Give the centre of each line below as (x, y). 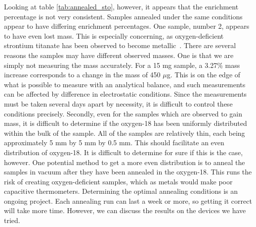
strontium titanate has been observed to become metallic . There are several (120, 45)
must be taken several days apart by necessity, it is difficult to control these (118, 103)
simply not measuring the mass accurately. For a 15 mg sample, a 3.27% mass (122, 65)
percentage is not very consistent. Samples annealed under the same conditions (123, 16)
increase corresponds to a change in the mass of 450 (82, 75)
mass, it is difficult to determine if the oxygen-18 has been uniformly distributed (126, 123)
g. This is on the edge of (204, 75)
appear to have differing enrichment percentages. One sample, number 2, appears (127, 26)
